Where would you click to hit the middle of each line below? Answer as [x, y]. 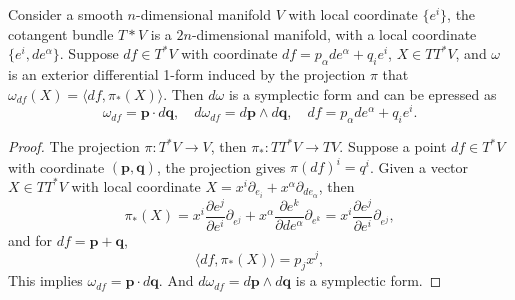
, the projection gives [221, 166]
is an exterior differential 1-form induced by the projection [187, 73]
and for [30, 239]
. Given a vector [419, 166]
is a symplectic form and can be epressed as [362, 93]
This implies [45, 280]
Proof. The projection [74, 146]
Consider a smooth [65, 14]
